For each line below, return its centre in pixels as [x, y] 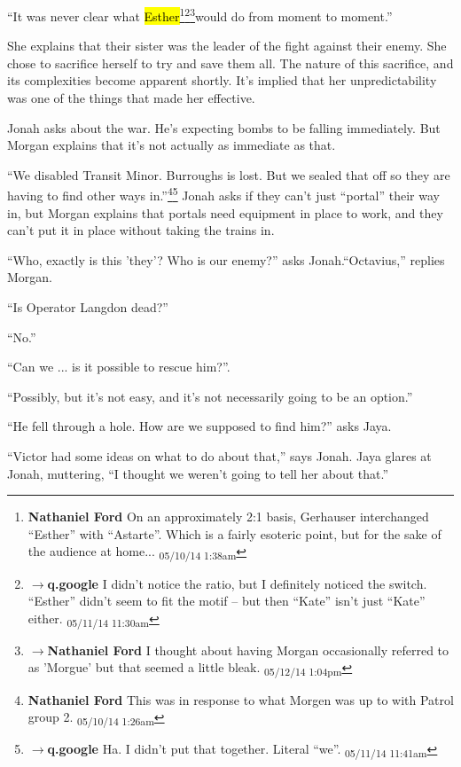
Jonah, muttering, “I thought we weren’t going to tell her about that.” [198, 473]
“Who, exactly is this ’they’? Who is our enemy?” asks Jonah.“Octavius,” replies [226, 259]
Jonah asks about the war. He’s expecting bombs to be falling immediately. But [224, 127]
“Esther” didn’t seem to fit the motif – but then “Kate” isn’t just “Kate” [227, 601]
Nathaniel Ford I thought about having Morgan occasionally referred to [248, 650]
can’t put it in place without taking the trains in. [141, 230]
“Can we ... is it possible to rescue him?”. [119, 367]
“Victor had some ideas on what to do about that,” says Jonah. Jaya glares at [219, 456]
